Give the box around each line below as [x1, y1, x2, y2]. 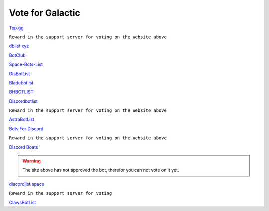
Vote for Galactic [9, 7, 81, 18]
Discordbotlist [9, 98, 38, 104]
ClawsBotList [9, 199, 36, 205]
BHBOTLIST [9, 89, 34, 95]
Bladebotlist [9, 80, 34, 86]
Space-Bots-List [9, 61, 43, 67]
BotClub [9, 52, 26, 58]
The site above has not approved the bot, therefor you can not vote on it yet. [22, 167, 179, 173]
